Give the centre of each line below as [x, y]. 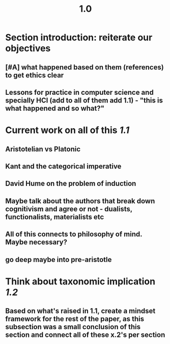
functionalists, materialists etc [55, 217]
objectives [28, 48]
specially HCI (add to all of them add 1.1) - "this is [84, 100]
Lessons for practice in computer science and [79, 92]
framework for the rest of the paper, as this [75, 319]
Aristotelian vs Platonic [43, 149]
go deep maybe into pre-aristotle [59, 260]
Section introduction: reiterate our [79, 37]
